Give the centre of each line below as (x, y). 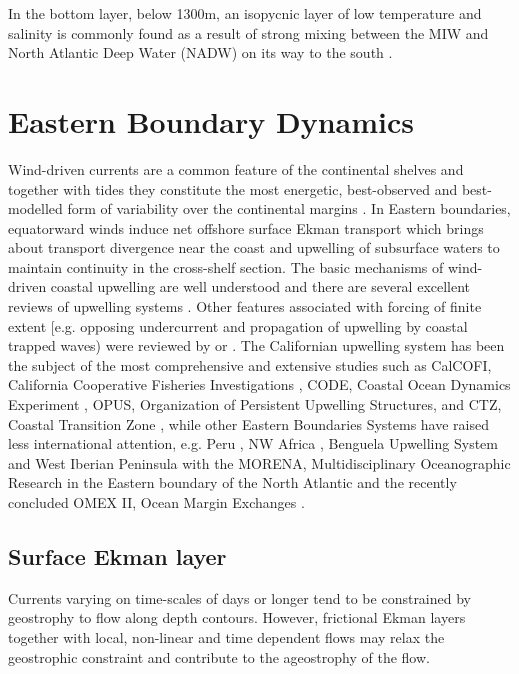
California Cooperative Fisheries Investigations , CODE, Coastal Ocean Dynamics (259, 384)
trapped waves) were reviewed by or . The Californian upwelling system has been (256, 345)
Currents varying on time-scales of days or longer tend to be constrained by (239, 597)
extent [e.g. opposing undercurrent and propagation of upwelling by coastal (238, 325)
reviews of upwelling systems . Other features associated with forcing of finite (245, 306)
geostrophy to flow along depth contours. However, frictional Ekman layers (237, 617)
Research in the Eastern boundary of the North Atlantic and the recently (232, 482)
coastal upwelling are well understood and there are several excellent (260, 286)
